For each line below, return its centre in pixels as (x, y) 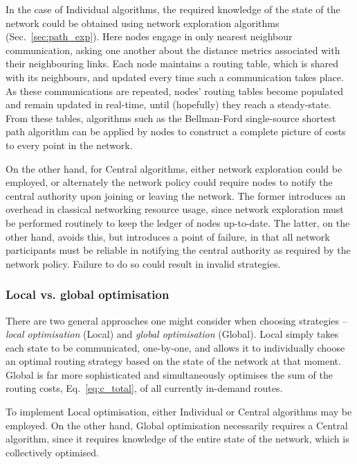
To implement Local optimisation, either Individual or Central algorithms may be (179, 412)
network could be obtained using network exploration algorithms (143, 23)
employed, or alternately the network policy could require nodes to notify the (169, 182)
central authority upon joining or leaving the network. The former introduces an (176, 195)
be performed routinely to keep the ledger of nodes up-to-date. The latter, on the (178, 222)
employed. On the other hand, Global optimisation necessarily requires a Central (177, 425)
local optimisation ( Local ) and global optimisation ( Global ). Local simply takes (172, 334)
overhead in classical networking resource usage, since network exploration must (175, 209)
